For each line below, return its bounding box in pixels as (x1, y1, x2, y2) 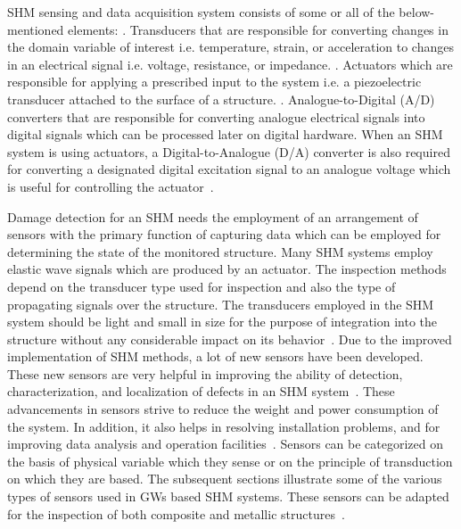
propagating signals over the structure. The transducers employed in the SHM (7, 294, 434, 313)
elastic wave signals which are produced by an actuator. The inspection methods (7, 260, 447, 278)
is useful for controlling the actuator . (7, 177, 214, 195)
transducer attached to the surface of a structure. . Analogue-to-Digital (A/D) (7, 89, 435, 108)
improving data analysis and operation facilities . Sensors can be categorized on (7, 434, 444, 453)
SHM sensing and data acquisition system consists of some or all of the (7, 3, 395, 21)
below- (399, 3, 435, 21)
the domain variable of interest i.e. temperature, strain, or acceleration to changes (7, 37, 454, 56)
